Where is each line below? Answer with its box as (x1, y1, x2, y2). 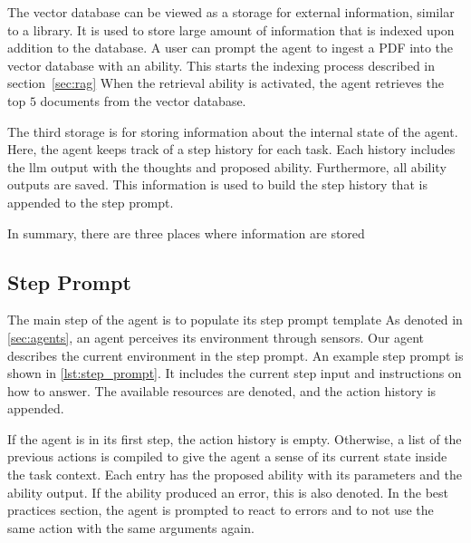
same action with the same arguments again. (7, 518, 255, 537)
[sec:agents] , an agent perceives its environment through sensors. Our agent (7, 327, 424, 346)
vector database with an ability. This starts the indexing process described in (7, 55, 436, 74)
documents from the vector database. (40, 91, 246, 110)
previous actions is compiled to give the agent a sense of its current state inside (7, 447, 447, 466)
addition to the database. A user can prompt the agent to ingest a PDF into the (7, 38, 454, 57)
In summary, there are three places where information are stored (7, 223, 365, 242)
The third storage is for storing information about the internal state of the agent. (7, 121, 458, 141)
